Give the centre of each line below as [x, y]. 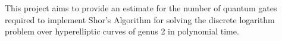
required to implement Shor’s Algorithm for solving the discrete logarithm [140, 19]
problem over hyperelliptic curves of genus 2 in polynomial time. [122, 31]
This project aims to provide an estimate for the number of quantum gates [141, 8]
